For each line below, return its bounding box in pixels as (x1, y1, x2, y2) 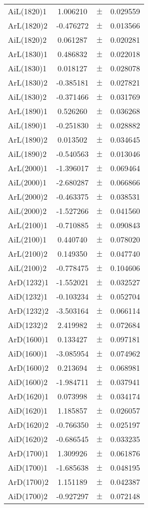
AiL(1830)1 (8, 62, 47, 74)
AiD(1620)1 (8, 405, 48, 416)
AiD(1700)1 (8, 462, 48, 473)
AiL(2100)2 (8, 262, 47, 273)
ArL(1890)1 (8, 105, 48, 117)
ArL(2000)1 (8, 162, 48, 174)
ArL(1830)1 (8, 48, 48, 60)
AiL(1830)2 (8, 91, 47, 102)
